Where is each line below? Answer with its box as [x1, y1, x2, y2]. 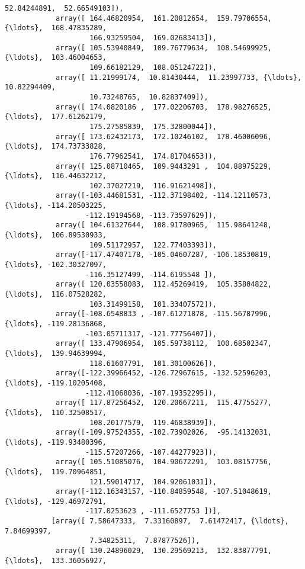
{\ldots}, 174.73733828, [5, 142, 107, 151]
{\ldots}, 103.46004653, [5, 53, 107, 62]
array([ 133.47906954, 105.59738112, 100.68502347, [55, 339, 272, 348]
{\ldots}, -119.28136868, [5, 320, 107, 328]
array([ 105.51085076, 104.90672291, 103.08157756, [55, 458, 272, 467]
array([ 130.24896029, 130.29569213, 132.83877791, [55, 547, 272, 555]
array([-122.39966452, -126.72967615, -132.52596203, [55, 369, 272, 378]
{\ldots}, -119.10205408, [5, 378, 107, 387]
